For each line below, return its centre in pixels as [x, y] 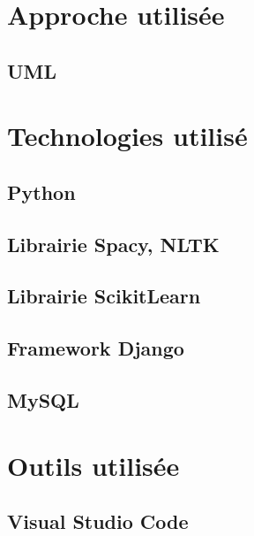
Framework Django [96, 348]
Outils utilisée [93, 465]
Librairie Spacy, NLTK [113, 244]
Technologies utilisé [127, 136]
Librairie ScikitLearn [104, 296]
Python [41, 191]
